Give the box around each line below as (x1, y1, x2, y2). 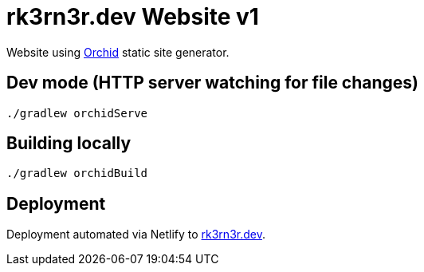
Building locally (6, 133, 132, 154)
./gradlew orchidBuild (6, 167, 148, 180)
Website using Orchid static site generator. (6, 45, 230, 59)
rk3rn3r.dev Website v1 (6, 3, 259, 30)
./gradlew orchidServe (6, 106, 148, 120)
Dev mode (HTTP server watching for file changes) (6, 73, 419, 93)
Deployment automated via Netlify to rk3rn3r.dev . (6, 227, 265, 242)
